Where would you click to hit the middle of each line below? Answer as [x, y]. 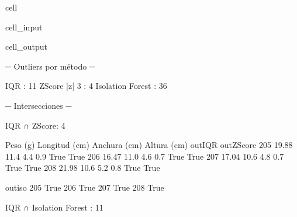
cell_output [26, 46]
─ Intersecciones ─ [39, 105]
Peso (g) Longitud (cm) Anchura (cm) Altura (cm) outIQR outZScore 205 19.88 [149, 145]
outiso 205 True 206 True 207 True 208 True [85, 187]
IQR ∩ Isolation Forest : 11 [54, 207]
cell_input [24, 27]
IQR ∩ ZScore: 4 [35, 125]
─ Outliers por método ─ [50, 66]
